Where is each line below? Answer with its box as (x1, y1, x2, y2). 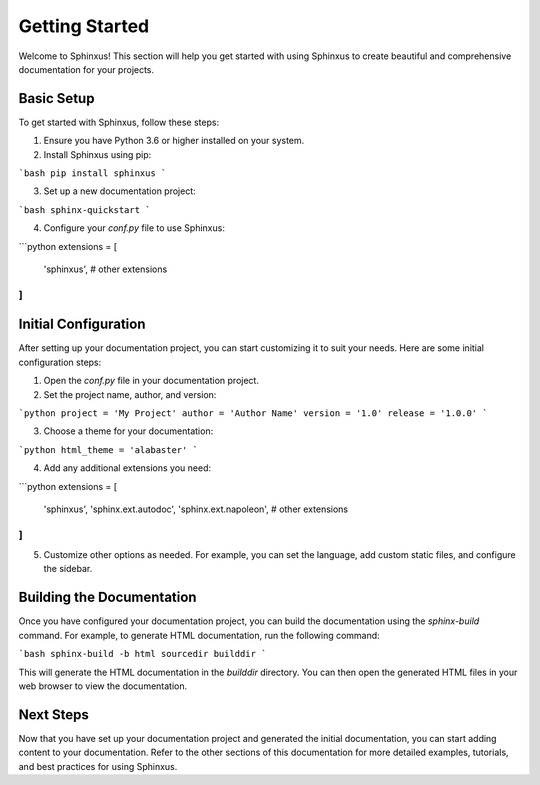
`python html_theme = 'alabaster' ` (18, 444, 199, 455)
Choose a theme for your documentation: (43, 425, 214, 437)
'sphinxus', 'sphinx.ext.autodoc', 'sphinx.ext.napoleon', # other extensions (43, 503, 349, 515)
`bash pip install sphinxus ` (18, 168, 167, 179)
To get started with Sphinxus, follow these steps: (18, 116, 220, 128)
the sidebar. (43, 563, 93, 575)
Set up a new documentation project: (43, 185, 197, 197)
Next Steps (18, 706, 89, 723)
